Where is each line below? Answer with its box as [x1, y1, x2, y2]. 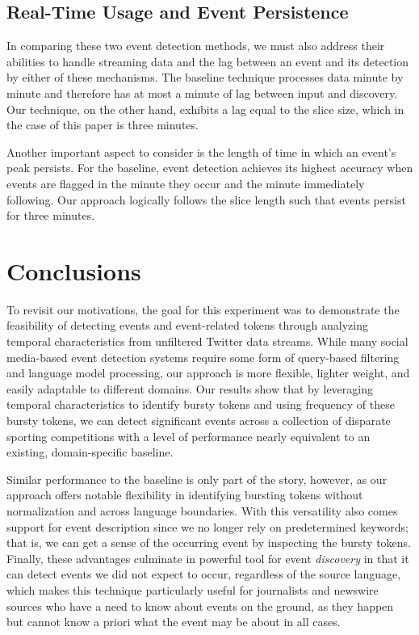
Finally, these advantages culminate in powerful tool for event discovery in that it [6, 549, 409, 566]
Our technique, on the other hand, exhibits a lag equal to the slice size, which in [6, 100, 404, 117]
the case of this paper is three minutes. [6, 116, 199, 133]
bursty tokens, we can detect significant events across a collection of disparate [6, 412, 391, 429]
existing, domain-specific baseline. [6, 444, 174, 460]
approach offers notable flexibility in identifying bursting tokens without [6, 486, 363, 503]
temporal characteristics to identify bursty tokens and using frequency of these [6, 396, 395, 413]
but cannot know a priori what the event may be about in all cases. [6, 613, 341, 630]
